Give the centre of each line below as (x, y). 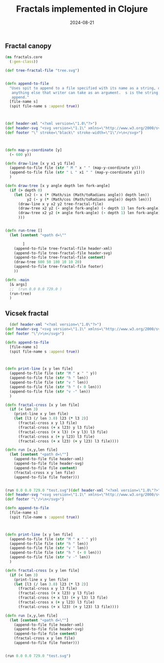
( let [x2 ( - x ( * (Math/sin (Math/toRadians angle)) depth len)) (82, 195)
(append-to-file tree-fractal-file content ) (60, 258)
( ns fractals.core (24, 57)
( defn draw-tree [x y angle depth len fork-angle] (58, 186)
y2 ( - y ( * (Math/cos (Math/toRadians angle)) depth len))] (89, 199)
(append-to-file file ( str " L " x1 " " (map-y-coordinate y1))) (77, 172)
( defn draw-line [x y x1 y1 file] (40, 163)
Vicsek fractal (27, 313)
